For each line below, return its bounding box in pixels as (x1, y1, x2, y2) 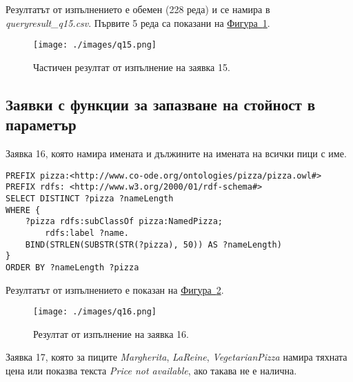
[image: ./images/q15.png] (33, 40, 157, 50)
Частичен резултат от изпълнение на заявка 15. (33, 59, 230, 74)
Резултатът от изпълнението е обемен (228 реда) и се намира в (6, 2, 270, 16)
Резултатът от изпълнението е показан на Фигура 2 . (6, 282, 224, 296)
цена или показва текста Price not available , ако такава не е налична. (6, 363, 297, 377)
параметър (6, 114, 77, 135)
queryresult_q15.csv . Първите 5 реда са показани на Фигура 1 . (6, 15, 270, 30)
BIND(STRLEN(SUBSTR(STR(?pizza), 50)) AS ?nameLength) (25, 239, 282, 250)
